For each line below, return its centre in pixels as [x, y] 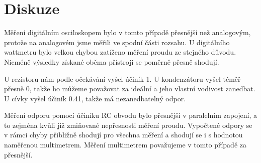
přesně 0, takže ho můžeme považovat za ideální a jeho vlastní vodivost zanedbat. [130, 89]
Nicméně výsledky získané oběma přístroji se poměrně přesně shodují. [112, 61]
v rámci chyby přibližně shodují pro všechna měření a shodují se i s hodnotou [123, 135]
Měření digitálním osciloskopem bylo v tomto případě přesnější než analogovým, [127, 32]
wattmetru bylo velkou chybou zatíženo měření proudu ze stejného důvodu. [120, 52]
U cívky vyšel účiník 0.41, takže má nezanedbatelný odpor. [95, 98]
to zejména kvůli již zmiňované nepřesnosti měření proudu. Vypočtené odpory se [128, 125]
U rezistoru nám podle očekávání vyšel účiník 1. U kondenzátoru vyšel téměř [122, 78]
